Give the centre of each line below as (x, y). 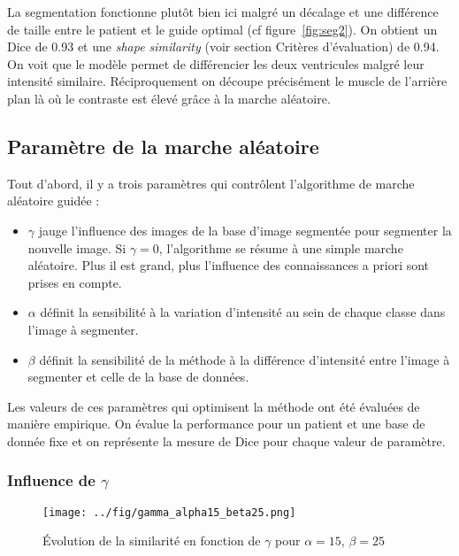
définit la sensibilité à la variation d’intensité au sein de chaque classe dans (243, 312)
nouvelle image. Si (77, 247)
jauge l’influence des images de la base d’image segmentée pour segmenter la (245, 230)
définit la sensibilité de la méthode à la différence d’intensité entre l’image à (245, 359)
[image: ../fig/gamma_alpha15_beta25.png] (169, 512)
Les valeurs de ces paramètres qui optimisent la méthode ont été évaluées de (214, 406)
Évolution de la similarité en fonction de (152, 541)
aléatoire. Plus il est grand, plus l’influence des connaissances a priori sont (229, 265)
